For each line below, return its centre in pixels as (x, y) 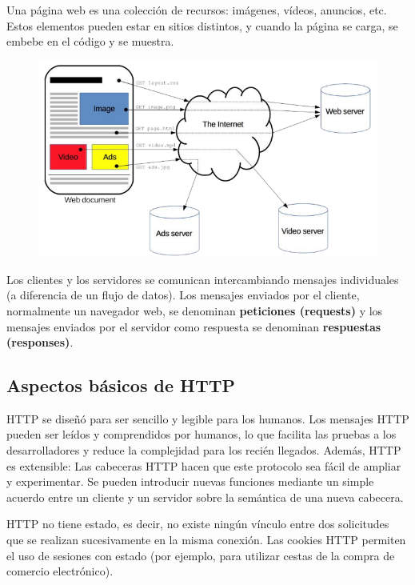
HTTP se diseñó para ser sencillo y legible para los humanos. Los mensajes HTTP (208, 418)
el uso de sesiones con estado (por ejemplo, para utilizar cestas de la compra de (201, 555)
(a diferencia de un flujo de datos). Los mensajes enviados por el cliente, (183, 295)
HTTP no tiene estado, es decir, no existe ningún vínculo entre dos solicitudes (198, 524)
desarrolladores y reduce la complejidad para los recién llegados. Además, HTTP (204, 450)
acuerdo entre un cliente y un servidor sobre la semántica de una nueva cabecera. (205, 497)
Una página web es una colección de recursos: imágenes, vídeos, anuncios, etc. (197, 10)
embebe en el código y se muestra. (90, 41)
